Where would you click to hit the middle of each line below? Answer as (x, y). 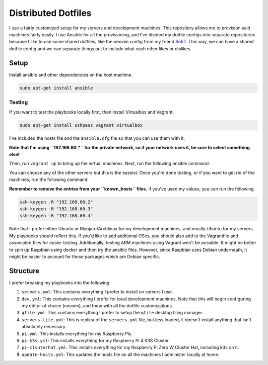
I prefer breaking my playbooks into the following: (60, 282)
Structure (24, 271)
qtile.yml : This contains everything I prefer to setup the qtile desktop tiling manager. (112, 313)
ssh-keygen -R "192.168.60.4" (56, 216)
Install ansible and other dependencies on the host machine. (71, 75)
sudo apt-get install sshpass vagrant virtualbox (81, 125)
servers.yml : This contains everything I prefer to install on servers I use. (97, 292)
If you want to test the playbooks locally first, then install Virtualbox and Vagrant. (92, 112)
